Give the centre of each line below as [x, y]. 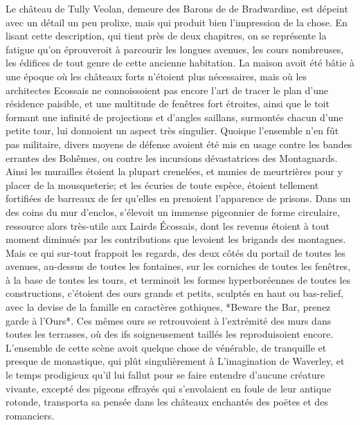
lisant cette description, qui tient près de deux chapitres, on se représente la [166, 36]
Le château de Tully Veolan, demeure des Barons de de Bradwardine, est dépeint [177, 8]
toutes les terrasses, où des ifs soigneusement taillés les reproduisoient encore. [170, 334]
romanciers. [30, 415]
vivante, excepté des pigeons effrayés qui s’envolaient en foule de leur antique [169, 388]
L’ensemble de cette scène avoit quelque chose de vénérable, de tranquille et [166, 347]
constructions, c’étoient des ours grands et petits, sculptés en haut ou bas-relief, [175, 293]
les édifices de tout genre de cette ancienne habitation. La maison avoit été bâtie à [180, 63]
